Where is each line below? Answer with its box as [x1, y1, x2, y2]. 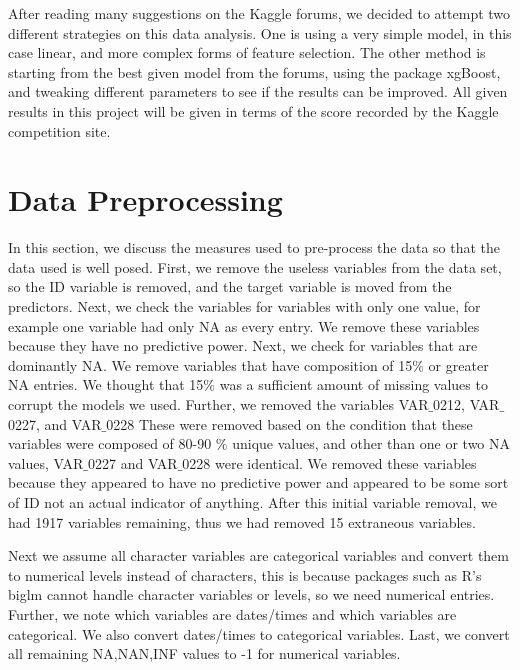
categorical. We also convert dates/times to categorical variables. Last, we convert [8, 623, 510, 644]
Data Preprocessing [8, 179, 283, 220]
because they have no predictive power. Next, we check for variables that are [8, 335, 478, 356]
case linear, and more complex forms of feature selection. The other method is [8, 42, 486, 63]
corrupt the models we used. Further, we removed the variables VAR [8, 394, 429, 415]
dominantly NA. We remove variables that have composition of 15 [8, 354, 413, 375]
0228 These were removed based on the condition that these [106, 413, 473, 434]
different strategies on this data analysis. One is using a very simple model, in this [8, 22, 512, 43]
